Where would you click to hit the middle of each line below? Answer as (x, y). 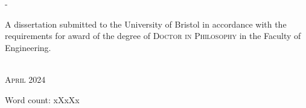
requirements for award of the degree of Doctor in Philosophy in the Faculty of (153, 36)
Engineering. (28, 47)
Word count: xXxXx (42, 99)
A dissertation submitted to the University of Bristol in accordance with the (146, 24)
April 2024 (25, 79)
